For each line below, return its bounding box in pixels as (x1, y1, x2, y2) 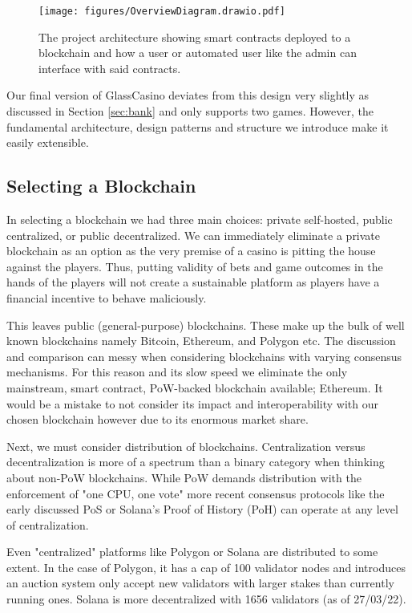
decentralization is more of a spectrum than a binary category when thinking (6, 453, 385, 470)
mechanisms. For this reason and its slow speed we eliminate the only (6, 363, 348, 380)
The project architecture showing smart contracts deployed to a (38, 28, 351, 45)
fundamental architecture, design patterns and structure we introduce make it (6, 118, 389, 135)
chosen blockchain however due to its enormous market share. (6, 411, 309, 428)
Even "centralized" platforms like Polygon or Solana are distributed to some (6, 543, 378, 560)
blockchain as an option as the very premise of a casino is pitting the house (6, 242, 376, 259)
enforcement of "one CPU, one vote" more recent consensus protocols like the (6, 485, 385, 501)
